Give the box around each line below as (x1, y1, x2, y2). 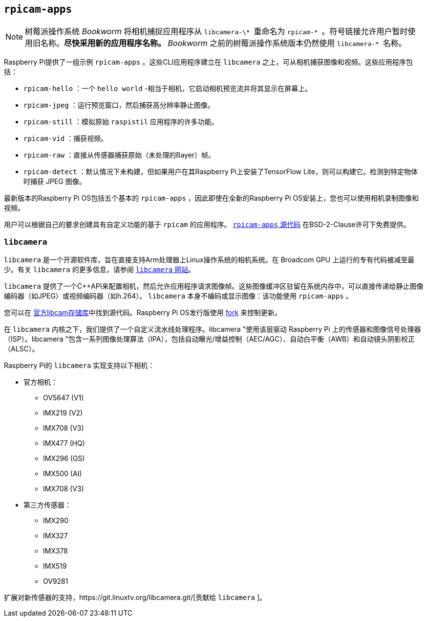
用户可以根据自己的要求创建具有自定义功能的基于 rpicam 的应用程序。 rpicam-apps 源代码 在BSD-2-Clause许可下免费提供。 (4, 220, 410, 229)
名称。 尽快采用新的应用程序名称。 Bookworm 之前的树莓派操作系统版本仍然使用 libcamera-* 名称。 (41, 38, 406, 48)
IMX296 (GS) (43, 454, 85, 463)
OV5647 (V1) (43, 393, 84, 402)
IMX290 (43, 516, 69, 525)
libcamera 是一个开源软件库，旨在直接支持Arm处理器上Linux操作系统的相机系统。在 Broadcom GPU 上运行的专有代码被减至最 (4, 255, 415, 264)
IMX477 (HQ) (43, 439, 85, 448)
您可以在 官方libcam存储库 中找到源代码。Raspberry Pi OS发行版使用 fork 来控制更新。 (4, 308, 282, 317)
